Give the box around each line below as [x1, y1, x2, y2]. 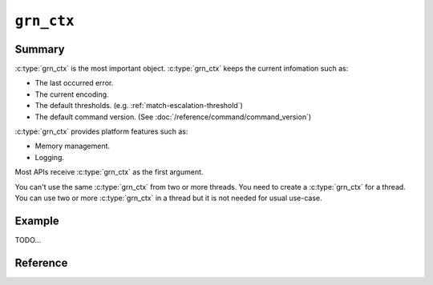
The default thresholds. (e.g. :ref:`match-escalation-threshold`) [34, 101, 244, 110]
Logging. [34, 152, 64, 162]
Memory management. [34, 141, 111, 151]
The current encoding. [34, 89, 109, 99]
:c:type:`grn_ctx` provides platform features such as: [14, 126, 188, 136]
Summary [14, 42, 65, 56]
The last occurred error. [34, 78, 114, 88]
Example [14, 214, 59, 227]
